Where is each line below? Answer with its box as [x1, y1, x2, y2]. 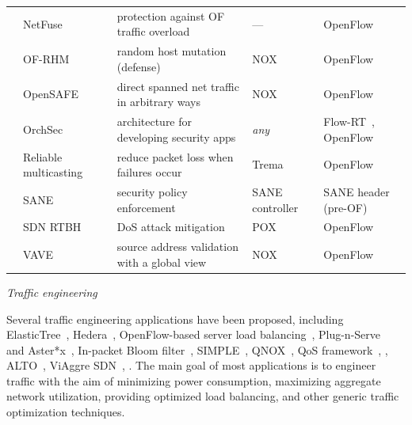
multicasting [23, 164, 83, 180]
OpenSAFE [23, 85, 79, 102]
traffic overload [116, 23, 190, 40]
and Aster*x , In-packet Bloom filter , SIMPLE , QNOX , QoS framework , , [6, 341, 388, 358]
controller [252, 199, 299, 215]
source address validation [116, 238, 238, 255]
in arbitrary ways [116, 93, 200, 110]
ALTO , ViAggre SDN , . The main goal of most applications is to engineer [6, 357, 376, 374]
